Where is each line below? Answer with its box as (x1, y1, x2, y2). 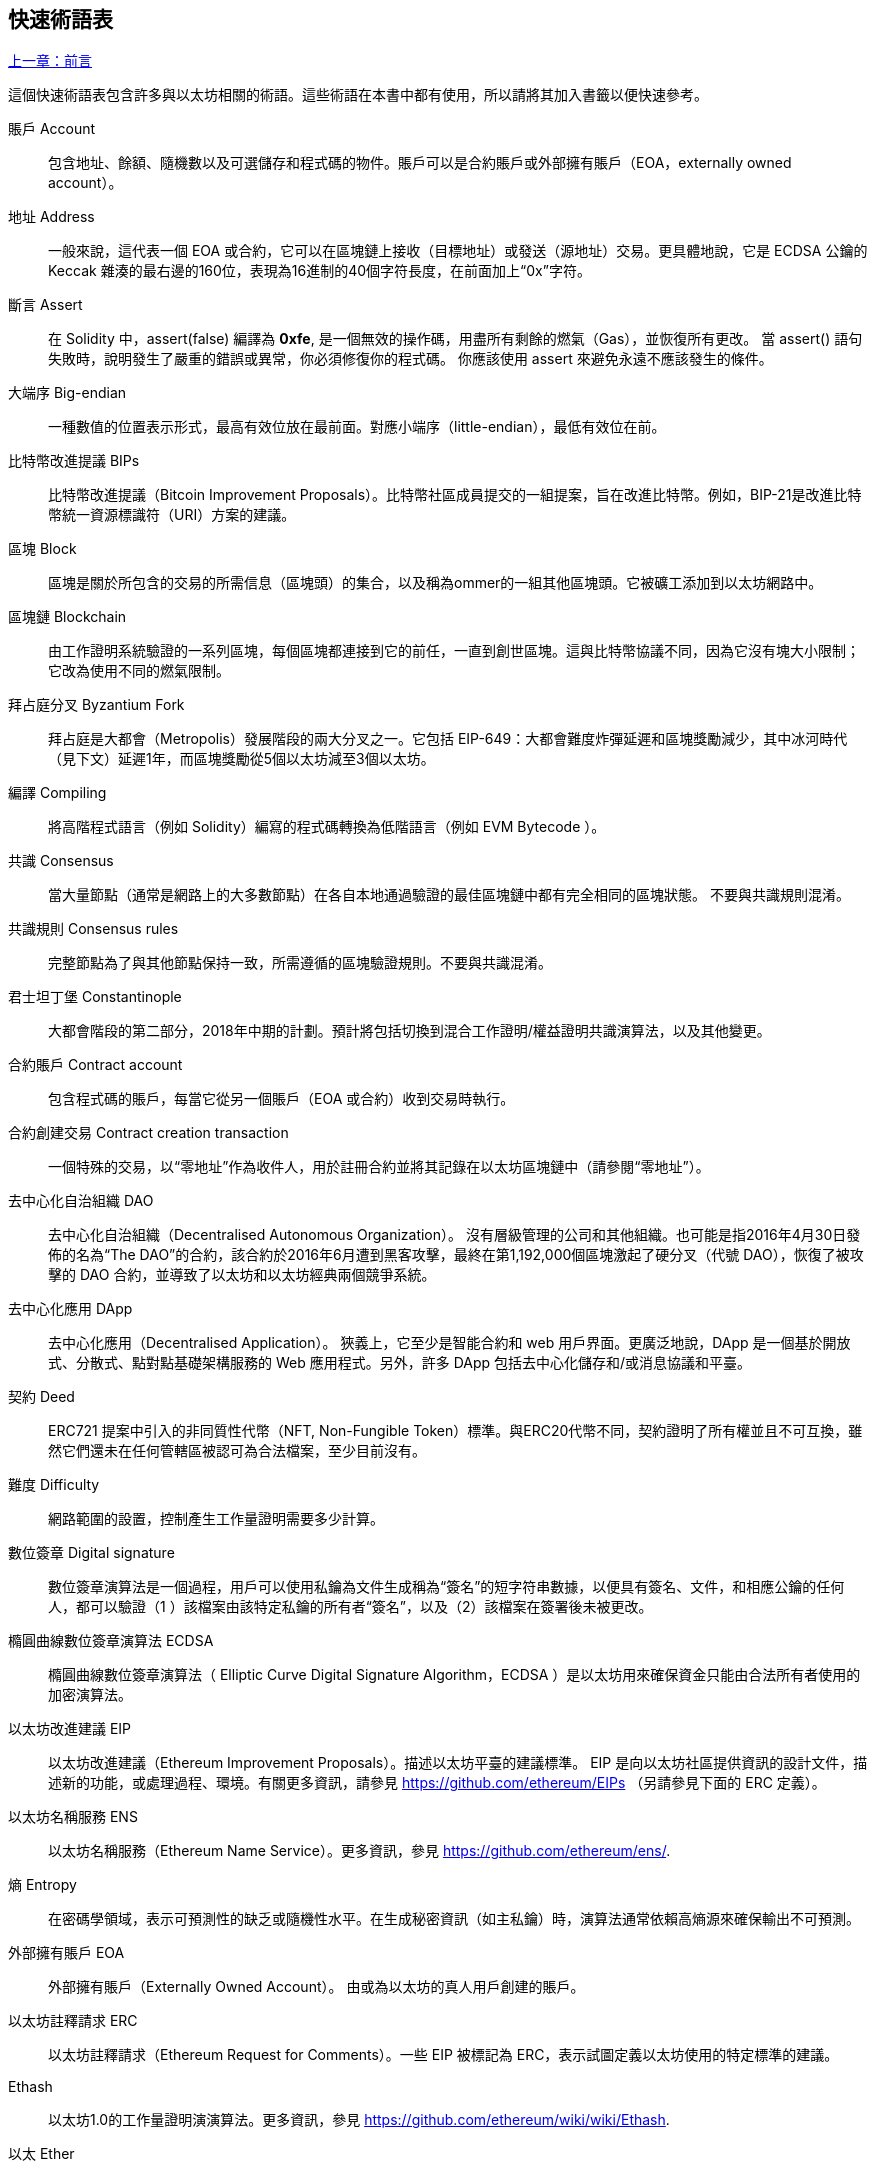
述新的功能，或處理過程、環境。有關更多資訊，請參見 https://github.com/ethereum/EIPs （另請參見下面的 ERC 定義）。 (48, 1774, 826, 1792)
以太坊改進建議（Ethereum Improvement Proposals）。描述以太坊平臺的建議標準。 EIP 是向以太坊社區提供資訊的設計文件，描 (48, 1754, 868, 1772)
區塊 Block (8, 540, 77, 558)
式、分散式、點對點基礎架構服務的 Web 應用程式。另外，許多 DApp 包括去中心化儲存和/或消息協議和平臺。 (48, 1354, 752, 1372)
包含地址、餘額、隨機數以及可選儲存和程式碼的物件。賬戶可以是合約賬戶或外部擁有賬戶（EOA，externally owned (48, 154, 792, 172)
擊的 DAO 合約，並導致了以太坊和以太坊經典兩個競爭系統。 (48, 1266, 436, 1284)
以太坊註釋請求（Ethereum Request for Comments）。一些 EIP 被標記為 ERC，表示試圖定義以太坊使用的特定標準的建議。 (48, 2046, 839, 2064)
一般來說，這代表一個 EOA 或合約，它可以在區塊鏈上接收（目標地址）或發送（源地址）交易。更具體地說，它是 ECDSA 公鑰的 (48, 242, 868, 260)
